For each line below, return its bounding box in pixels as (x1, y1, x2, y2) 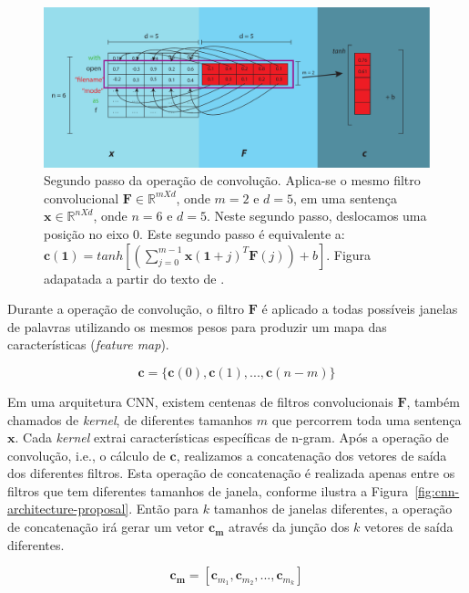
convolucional (44, 188, 119, 207)
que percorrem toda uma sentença (271, 410, 462, 429)
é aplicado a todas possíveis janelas (261, 299, 458, 318)
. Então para (128, 499, 199, 518)
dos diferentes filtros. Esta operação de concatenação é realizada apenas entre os (7, 463, 455, 483)
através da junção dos (229, 517, 350, 536)
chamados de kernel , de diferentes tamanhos (7, 410, 253, 429)
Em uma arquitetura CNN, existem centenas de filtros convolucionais (7, 391, 393, 411)
